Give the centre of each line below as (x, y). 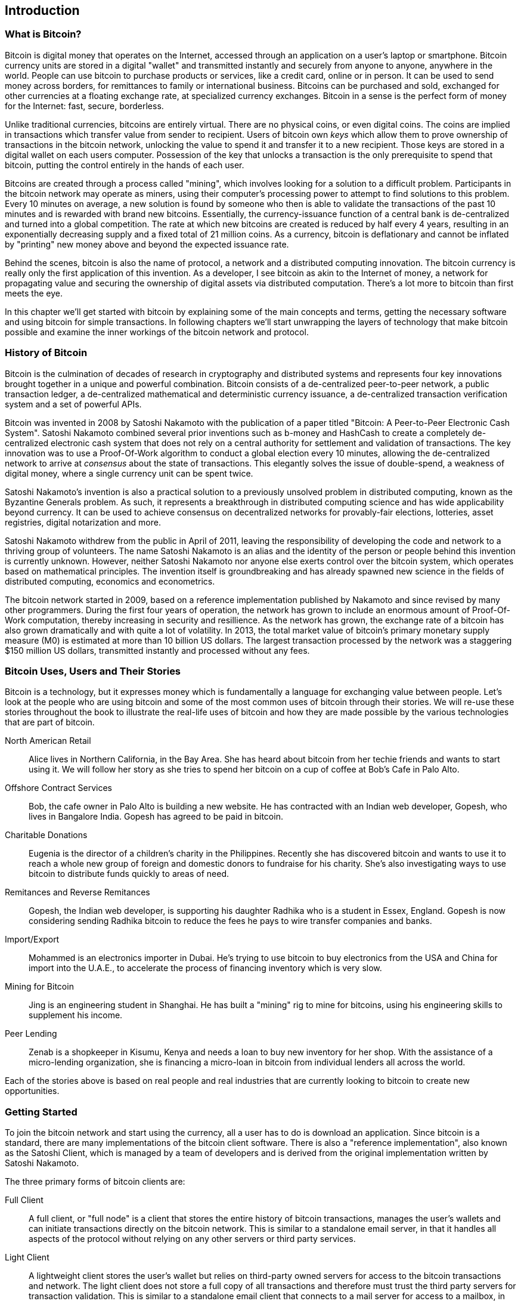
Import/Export (32, 940)
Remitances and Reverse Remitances (77, 892)
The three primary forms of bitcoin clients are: (95, 1182)
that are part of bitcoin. (50, 722)
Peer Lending (31, 1034)
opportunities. (32, 1091)
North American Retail (48, 741)
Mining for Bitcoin (39, 987)
